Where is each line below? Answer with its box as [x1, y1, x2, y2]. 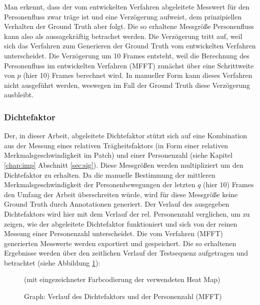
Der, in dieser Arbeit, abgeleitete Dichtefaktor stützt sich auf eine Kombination [4, 130, 247, 141]
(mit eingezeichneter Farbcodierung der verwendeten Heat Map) [24, 274, 220, 285]
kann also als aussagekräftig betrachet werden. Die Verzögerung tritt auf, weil [4, 30, 242, 41]
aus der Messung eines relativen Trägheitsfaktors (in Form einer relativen [4, 140, 228, 150]
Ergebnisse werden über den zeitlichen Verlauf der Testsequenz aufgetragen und [4, 248, 248, 258]
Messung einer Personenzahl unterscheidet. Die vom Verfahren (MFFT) [4, 228, 223, 239]
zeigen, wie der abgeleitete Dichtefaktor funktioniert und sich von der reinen [4, 218, 237, 229]
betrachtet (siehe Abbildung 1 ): [4, 257, 100, 268]
